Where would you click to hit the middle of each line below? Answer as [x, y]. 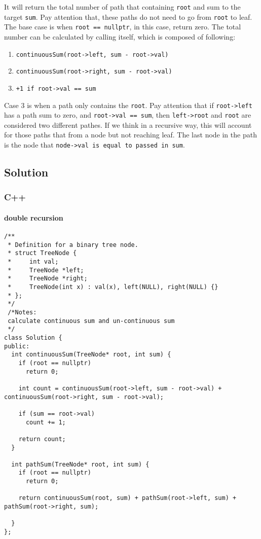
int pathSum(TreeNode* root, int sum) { [80, 464]
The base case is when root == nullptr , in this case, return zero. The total [123, 27]
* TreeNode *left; [46, 270]
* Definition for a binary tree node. [73, 245]
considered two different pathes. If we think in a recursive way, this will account [128, 124]
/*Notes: [22, 313]
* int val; [33, 262]
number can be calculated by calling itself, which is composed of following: [120, 36]
